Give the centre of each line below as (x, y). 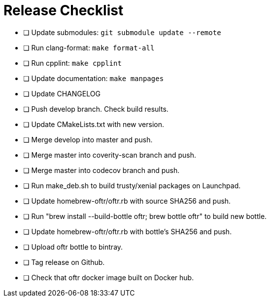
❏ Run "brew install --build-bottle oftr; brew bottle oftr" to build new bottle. (145, 216)
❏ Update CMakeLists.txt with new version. (94, 124)
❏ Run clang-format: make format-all (89, 47)
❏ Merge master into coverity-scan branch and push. (110, 155)
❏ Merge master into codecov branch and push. (101, 170)
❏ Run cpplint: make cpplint (72, 63)
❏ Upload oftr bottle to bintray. (73, 247)
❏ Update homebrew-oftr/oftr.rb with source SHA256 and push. (127, 201)
